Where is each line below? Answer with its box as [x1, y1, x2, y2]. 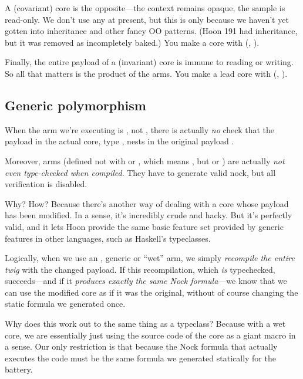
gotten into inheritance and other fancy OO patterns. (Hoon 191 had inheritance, [5, 25, 298, 37]
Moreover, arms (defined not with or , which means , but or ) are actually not [5, 154, 285, 167]
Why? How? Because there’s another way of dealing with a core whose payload [5, 197, 289, 209]
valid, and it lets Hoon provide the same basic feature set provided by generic [5, 220, 284, 232]
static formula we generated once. [5, 297, 126, 310]
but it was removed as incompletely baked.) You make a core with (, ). [5, 36, 260, 48]
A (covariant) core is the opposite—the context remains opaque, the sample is [5, 2, 285, 13]
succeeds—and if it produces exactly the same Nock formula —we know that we [5, 275, 287, 287]
